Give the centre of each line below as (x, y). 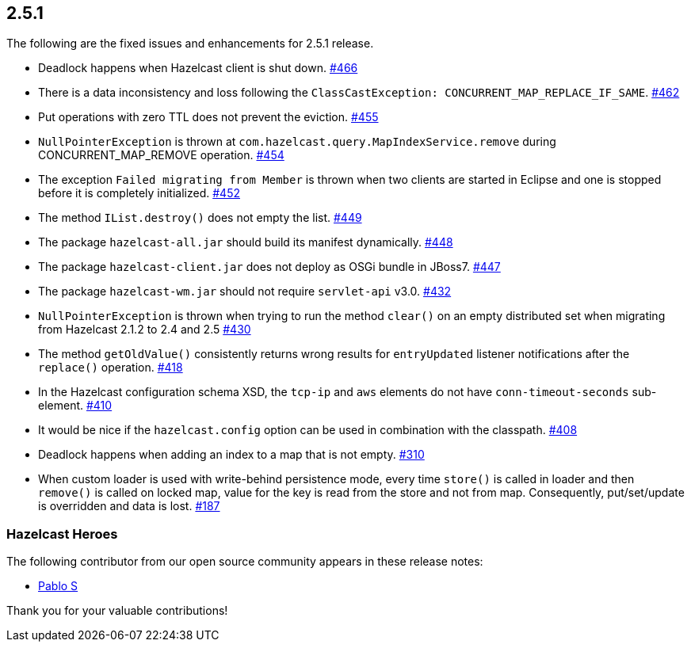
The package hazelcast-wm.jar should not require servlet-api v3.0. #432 (245, 292)
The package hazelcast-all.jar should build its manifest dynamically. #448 (246, 242)
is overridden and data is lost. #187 (129, 506)
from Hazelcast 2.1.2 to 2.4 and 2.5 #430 (145, 330)
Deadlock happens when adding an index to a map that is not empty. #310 (231, 455)
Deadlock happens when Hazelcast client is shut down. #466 (198, 68)
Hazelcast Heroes (62, 534)
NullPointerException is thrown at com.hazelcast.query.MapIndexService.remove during (297, 142)
